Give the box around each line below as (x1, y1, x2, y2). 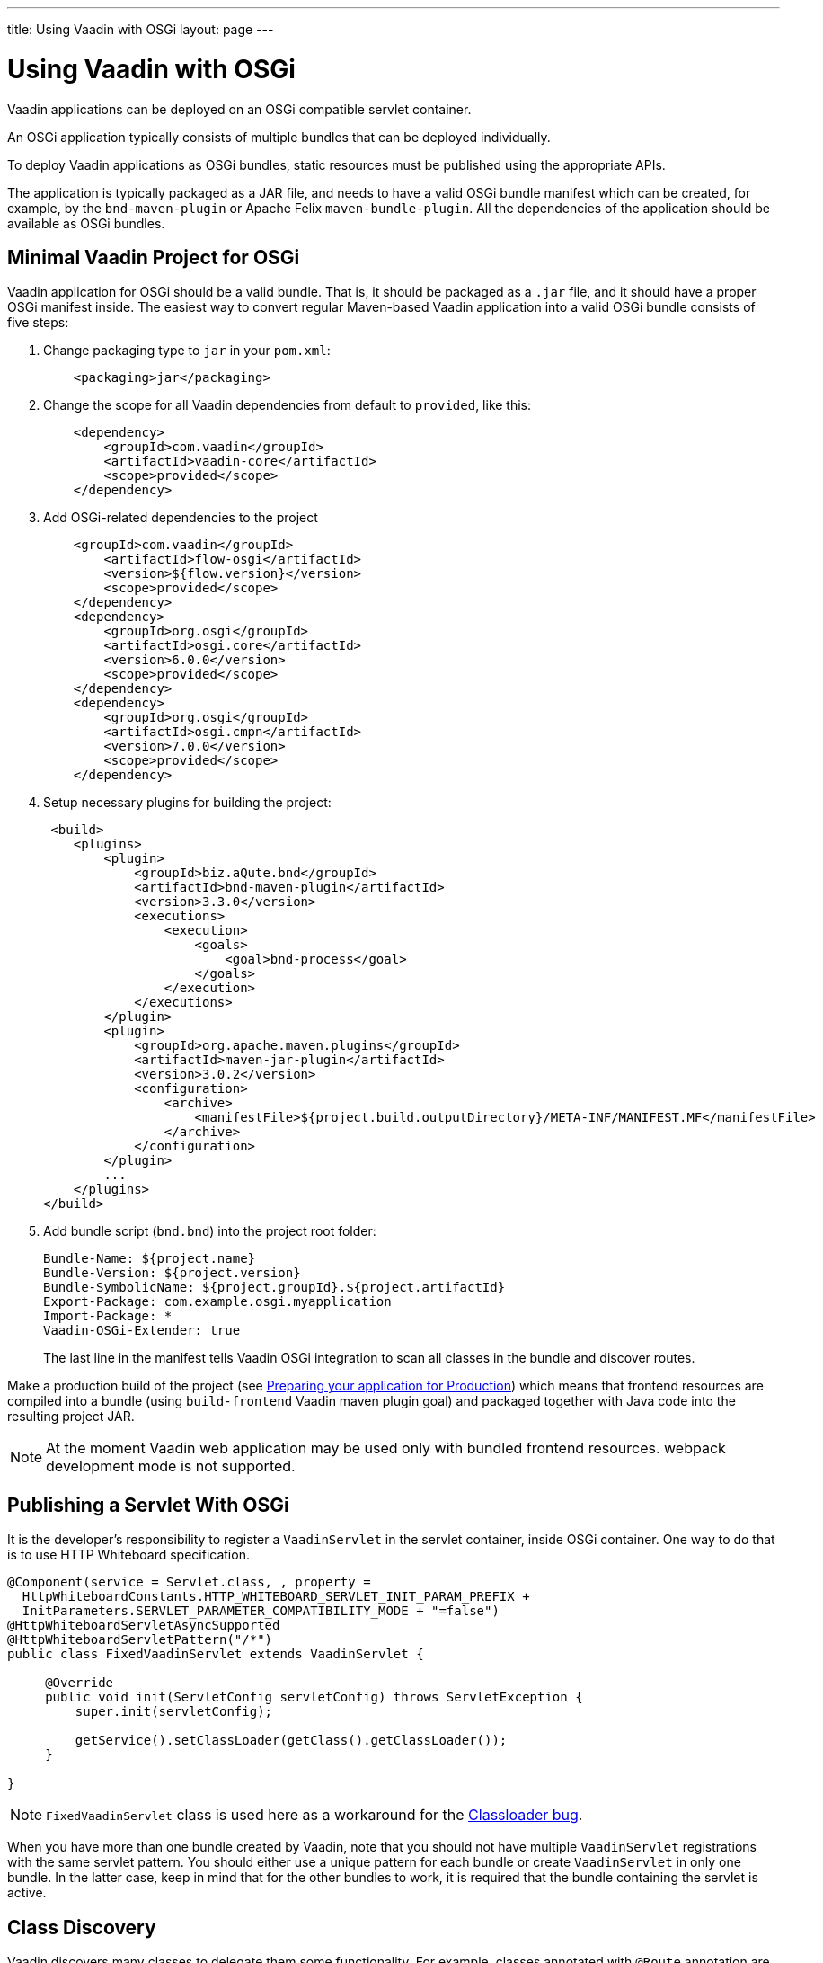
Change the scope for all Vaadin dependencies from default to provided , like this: (43, 397, 532, 413)
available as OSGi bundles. (7, 215, 165, 231)
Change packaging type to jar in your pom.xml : (43, 342, 331, 359)
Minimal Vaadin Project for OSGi (7, 245, 300, 269)
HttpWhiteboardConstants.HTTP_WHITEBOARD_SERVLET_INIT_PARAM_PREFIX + (22, 1589, 530, 1604)
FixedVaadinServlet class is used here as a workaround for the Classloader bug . (46, 1806, 583, 1825)
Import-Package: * (43, 1309, 173, 1324)
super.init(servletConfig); (75, 1704, 273, 1719)
